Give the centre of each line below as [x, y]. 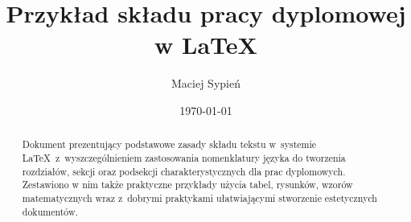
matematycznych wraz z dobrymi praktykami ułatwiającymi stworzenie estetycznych [199, 197]
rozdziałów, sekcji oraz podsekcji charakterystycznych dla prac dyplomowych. [184, 171]
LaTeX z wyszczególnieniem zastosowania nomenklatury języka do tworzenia [184, 157]
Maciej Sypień [206, 83]
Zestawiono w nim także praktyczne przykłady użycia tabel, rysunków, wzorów [187, 185]
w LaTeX [206, 45]
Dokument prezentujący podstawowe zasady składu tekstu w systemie [169, 144]
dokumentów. [50, 211]
